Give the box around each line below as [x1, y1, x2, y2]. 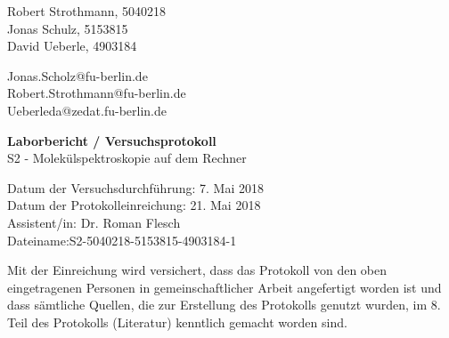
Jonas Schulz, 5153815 [7, 19, 128, 37]
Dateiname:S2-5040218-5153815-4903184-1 [7, 230, 237, 249]
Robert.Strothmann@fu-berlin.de [7, 84, 186, 102]
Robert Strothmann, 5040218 [7, 2, 167, 20]
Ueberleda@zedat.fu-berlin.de [7, 101, 167, 119]
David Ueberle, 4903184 [7, 36, 137, 55]
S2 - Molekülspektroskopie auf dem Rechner [7, 149, 247, 167]
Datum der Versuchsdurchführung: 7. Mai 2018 [7, 178, 264, 197]
